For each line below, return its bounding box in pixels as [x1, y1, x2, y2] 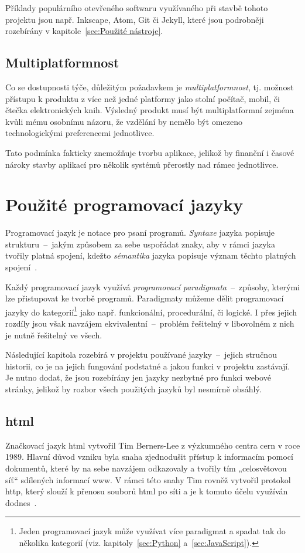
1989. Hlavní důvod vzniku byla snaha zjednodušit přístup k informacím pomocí [5, 450, 293, 463]
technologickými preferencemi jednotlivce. [5, 127, 155, 139]
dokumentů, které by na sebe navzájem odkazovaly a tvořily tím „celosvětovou [5, 462, 287, 474]
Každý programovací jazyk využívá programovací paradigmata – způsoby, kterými [5, 280, 300, 293]
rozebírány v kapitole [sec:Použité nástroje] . [5, 25, 163, 37]
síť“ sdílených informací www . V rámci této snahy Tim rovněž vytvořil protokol [5, 473, 291, 486]
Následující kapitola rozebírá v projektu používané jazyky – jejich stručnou [5, 348, 277, 361]
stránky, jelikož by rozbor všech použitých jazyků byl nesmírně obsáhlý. [5, 383, 262, 395]
